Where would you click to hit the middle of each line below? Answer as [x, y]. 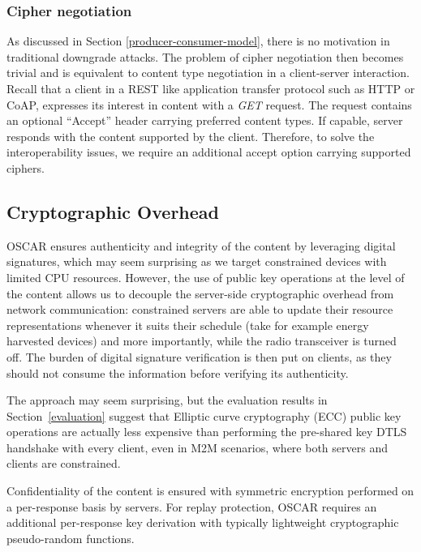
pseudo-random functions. [71, 538]
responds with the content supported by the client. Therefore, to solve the [191, 136]
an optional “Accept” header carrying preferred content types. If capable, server [205, 120]
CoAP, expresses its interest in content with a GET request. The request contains [209, 104]
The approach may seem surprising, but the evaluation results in [167, 400]
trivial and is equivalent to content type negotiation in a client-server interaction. [208, 73]
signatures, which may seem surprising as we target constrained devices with [197, 261]
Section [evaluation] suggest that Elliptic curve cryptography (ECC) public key [204, 415]
